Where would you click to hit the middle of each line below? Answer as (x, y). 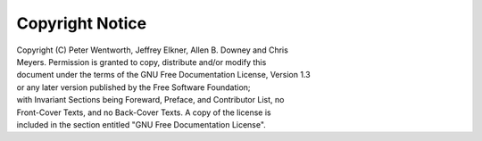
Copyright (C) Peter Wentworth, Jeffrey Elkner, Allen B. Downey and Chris (153, 50)
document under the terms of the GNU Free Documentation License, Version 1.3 (164, 75)
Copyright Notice (82, 23)
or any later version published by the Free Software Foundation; (133, 87)
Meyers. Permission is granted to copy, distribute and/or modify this (141, 62)
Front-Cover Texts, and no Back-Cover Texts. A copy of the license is (144, 112)
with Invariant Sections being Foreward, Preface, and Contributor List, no (150, 100)
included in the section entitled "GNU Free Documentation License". (141, 124)
